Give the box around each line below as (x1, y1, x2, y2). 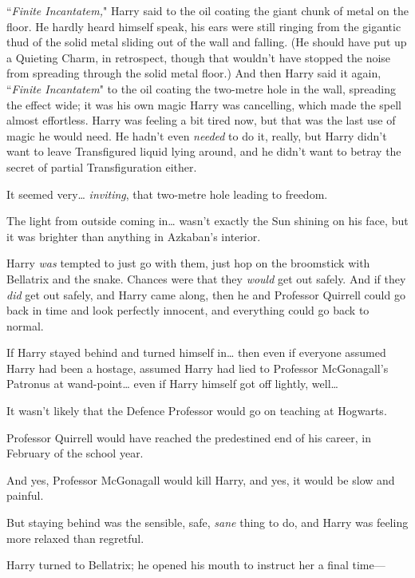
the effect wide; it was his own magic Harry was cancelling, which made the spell (6, 96, 401, 113)
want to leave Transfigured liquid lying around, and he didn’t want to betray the (6, 143, 401, 160)
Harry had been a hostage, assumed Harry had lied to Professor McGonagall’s (6, 359, 389, 376)
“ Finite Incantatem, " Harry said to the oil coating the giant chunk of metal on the (6, 2, 409, 18)
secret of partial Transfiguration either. (6, 158, 197, 175)
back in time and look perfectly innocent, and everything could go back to (6, 302, 370, 319)
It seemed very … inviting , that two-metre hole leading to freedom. (6, 185, 328, 202)
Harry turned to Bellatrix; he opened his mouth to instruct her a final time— (6, 556, 385, 573)
